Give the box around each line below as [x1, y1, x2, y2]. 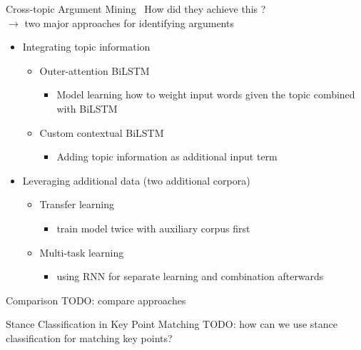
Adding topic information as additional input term [56, 149, 278, 164]
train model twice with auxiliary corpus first [56, 220, 250, 235]
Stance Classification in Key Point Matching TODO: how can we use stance [6, 316, 337, 331]
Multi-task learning [39, 245, 124, 259]
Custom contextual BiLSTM [39, 125, 164, 140]
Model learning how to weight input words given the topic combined [56, 87, 355, 102]
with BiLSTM [56, 101, 118, 115]
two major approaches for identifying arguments [24, 15, 234, 30]
